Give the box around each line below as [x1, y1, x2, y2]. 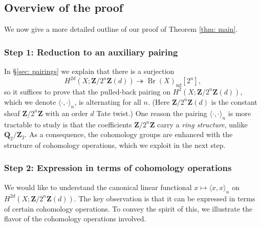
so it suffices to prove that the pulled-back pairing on [4, 86, 171, 97]
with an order [45, 107, 88, 118]
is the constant [211, 96, 257, 107]
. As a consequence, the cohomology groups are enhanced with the [25, 129, 233, 140]
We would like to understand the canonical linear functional [4, 181, 192, 192]
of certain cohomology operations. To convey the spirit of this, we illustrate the [4, 203, 253, 214]
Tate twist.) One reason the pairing [96, 107, 207, 118]
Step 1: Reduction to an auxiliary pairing [4, 45, 178, 58]
